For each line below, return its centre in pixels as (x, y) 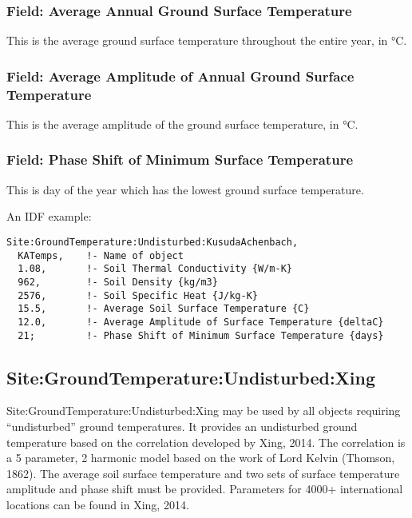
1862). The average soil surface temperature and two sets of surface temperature (203, 473)
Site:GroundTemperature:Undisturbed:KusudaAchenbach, (153, 242)
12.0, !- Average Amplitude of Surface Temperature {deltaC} (201, 322)
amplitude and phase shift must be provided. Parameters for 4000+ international (205, 489)
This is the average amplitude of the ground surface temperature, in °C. (182, 124)
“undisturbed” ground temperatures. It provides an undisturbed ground (182, 426)
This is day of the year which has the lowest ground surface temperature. (185, 189)
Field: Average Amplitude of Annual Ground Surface (180, 76)
